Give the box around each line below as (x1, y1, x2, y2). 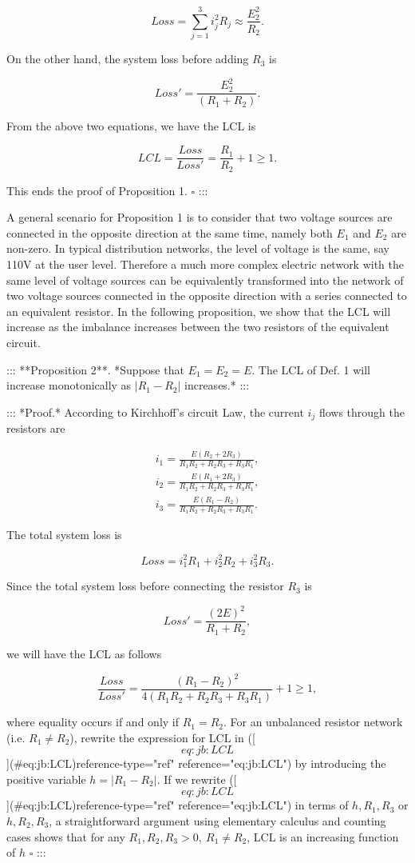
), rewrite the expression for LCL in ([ (69, 729, 255, 745)
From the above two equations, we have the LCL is (6, 118, 256, 134)
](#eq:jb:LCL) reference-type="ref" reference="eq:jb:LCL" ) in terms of (6, 797, 349, 813)
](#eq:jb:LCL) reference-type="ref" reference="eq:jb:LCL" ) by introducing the (6, 755, 386, 772)
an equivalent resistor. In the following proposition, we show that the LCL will (6, 302, 391, 319)
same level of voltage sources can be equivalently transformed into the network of (6, 271, 404, 288)
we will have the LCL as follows (6, 645, 162, 661)
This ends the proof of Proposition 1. (6, 182, 188, 198)
